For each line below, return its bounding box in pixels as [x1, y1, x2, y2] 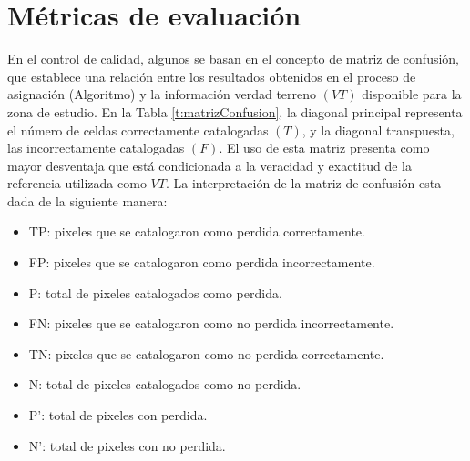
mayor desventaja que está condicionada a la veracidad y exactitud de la [7, 155, 412, 175]
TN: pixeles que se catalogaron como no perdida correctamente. [28, 344, 384, 363]
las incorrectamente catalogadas [7, 138, 185, 157]
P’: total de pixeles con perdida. [28, 406, 208, 425]
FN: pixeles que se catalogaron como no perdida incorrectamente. [28, 314, 394, 333]
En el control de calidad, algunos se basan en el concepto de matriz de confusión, [7, 49, 460, 68]
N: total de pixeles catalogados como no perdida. [28, 375, 301, 394]
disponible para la [362, 85, 462, 104]
